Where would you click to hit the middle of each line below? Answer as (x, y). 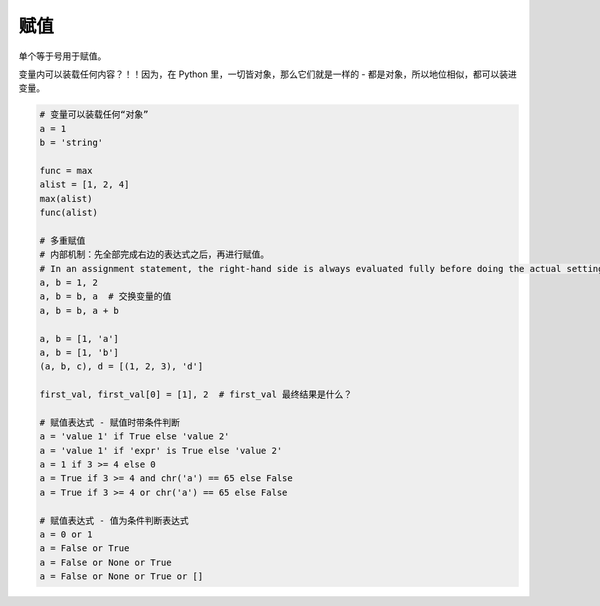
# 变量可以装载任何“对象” (94, 114)
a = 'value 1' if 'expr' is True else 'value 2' (161, 450)
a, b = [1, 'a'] (79, 338)
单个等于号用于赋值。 (62, 56)
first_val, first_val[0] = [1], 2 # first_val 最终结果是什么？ (196, 394)
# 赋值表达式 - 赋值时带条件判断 (109, 422)
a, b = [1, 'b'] (79, 352)
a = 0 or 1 (66, 534)
